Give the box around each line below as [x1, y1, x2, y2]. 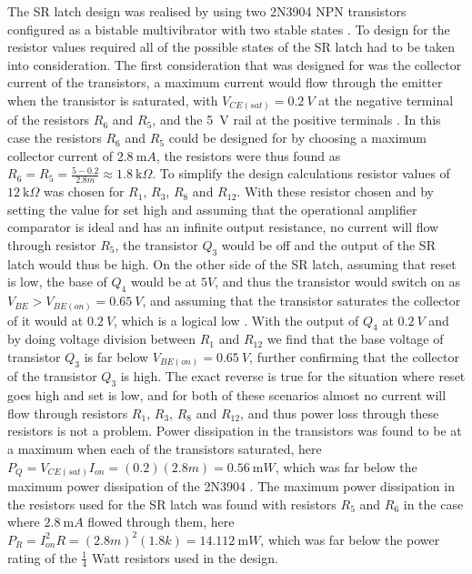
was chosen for [43, 182, 125, 201]
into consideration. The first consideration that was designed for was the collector [7, 55, 462, 74]
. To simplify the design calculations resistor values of [152, 164, 450, 183]
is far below [84, 347, 149, 366]
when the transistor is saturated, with [7, 90, 218, 109]
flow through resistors [7, 403, 128, 422]
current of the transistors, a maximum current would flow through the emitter [7, 73, 443, 92]
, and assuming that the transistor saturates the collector [142, 291, 461, 310]
